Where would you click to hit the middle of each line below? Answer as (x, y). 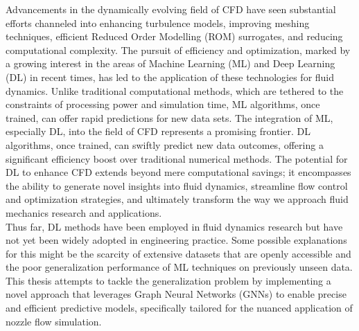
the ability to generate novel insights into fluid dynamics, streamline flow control (177, 185)
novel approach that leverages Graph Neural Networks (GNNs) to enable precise (176, 294)
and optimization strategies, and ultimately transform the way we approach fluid (177, 199)
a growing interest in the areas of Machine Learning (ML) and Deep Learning (170, 63)
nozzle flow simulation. (54, 321)
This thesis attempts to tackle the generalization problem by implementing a (168, 280)
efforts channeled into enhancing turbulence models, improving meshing (158, 23)
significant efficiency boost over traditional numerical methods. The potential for (177, 158)
